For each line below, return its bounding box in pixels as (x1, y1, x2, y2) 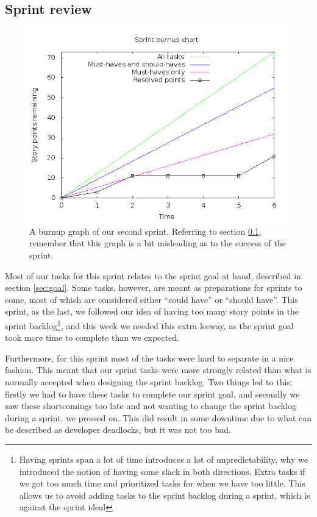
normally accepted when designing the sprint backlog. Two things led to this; (5, 375, 293, 388)
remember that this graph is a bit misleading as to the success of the (29, 237, 286, 249)
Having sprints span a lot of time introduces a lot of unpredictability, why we (19, 452, 308, 465)
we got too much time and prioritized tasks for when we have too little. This (19, 477, 305, 490)
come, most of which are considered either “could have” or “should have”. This (5, 293, 298, 305)
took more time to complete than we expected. (5, 331, 179, 344)
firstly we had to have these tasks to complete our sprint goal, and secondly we (5, 387, 300, 400)
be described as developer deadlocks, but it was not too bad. (5, 423, 231, 436)
